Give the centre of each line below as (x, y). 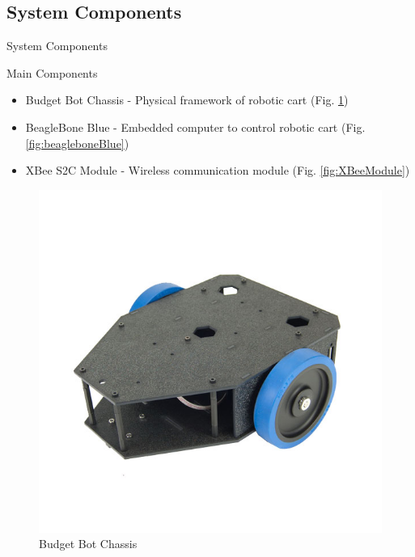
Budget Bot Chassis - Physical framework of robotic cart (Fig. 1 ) (187, 100)
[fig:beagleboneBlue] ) (77, 143)
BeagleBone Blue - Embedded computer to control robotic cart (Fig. (195, 127)
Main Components (52, 72)
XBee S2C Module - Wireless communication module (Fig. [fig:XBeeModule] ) (218, 170)
